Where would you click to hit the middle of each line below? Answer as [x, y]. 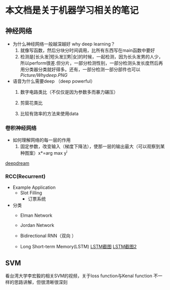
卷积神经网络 [21, 128]
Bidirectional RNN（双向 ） [48, 236]
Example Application [34, 187]
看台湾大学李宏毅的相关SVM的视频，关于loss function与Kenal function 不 [82, 276]
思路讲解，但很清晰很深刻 [41, 282]
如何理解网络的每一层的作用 [42, 140]
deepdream [17, 163]
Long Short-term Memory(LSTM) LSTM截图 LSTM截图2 [78, 247]
